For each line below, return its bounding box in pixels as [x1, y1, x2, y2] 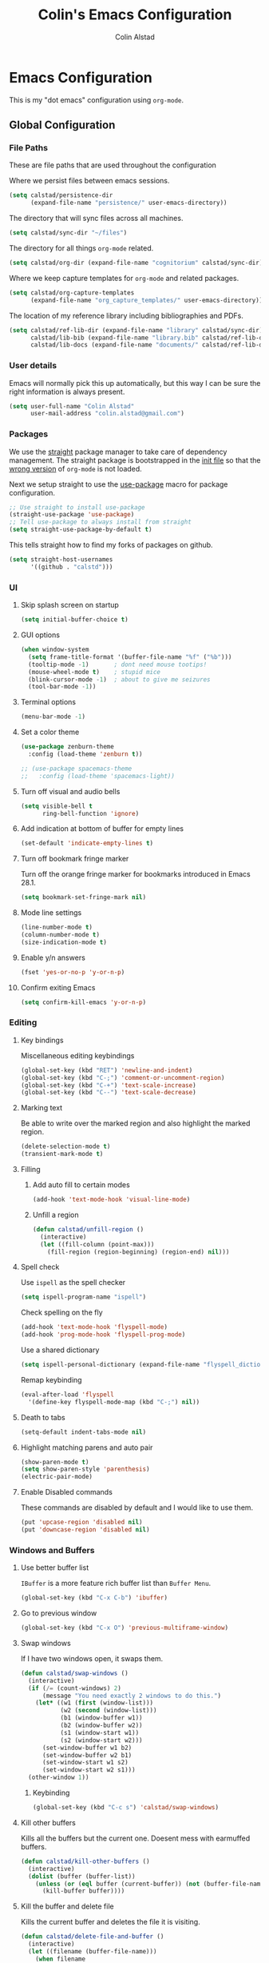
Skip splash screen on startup [20, 600, 119, 610]
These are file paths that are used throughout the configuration [9, 160, 216, 170]
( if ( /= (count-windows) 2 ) [28, 1684, 122, 1692]
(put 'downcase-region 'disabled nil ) [20, 1526, 150, 1534]
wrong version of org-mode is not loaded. [9, 464, 142, 473]
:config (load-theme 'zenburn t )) [28, 750, 143, 758]
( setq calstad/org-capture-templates [9, 288, 135, 297]
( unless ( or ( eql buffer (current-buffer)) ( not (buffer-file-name [35, 1880, 264, 1888]
